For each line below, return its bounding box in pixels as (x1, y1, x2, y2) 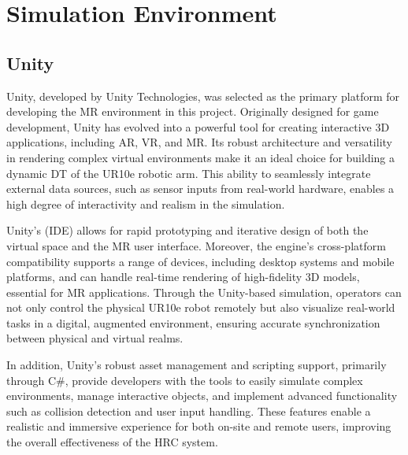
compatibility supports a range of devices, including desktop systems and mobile (6, 253, 395, 269)
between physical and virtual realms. (6, 330, 184, 346)
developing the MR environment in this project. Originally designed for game (6, 103, 379, 120)
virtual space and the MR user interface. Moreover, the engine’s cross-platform (6, 237, 386, 253)
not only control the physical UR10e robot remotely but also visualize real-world (6, 299, 395, 316)
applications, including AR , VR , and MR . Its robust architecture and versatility (6, 134, 392, 150)
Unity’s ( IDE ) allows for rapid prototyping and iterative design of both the (6, 222, 369, 239)
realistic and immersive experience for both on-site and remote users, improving (6, 418, 391, 435)
